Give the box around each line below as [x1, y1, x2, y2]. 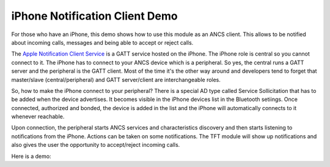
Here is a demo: [11, 152, 51, 160]
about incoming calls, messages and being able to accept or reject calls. [11, 39, 194, 46]
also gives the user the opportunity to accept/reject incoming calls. [11, 141, 180, 149]
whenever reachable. [11, 113, 65, 121]
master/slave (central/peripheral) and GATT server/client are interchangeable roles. [11, 76, 221, 83]
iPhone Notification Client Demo [11, 9, 178, 23]
